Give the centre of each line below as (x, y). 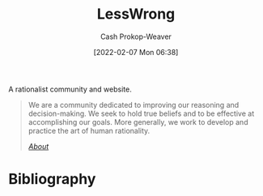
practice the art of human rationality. (89, 130)
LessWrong (136, 14)
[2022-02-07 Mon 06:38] (136, 52)
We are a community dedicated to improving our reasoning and (134, 104)
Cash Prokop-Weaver (136, 36)
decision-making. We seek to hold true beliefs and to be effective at (141, 113)
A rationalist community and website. (70, 89)
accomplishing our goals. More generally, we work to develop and (138, 121)
